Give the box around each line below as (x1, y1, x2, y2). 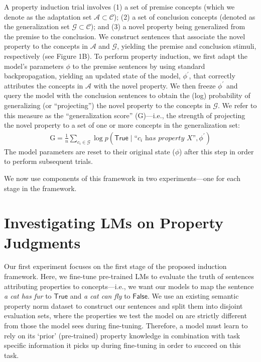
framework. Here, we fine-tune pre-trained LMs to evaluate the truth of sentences (4, 271, 254, 282)
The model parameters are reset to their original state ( (4, 146, 175, 156)
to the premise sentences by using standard (72, 60, 205, 71)
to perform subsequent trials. (4, 156, 93, 166)
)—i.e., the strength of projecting (143, 110, 245, 120)
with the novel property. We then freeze (93, 80, 216, 90)
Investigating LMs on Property (4, 212, 224, 233)
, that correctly (189, 70, 235, 81)
